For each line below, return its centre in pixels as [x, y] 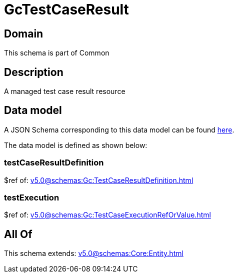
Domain [24, 33]
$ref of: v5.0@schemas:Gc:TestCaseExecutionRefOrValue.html [107, 215]
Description [34, 72]
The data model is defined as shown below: [76, 145]
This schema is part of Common [57, 53]
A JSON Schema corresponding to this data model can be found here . [119, 129]
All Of [18, 234]
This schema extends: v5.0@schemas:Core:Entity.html [94, 253]
